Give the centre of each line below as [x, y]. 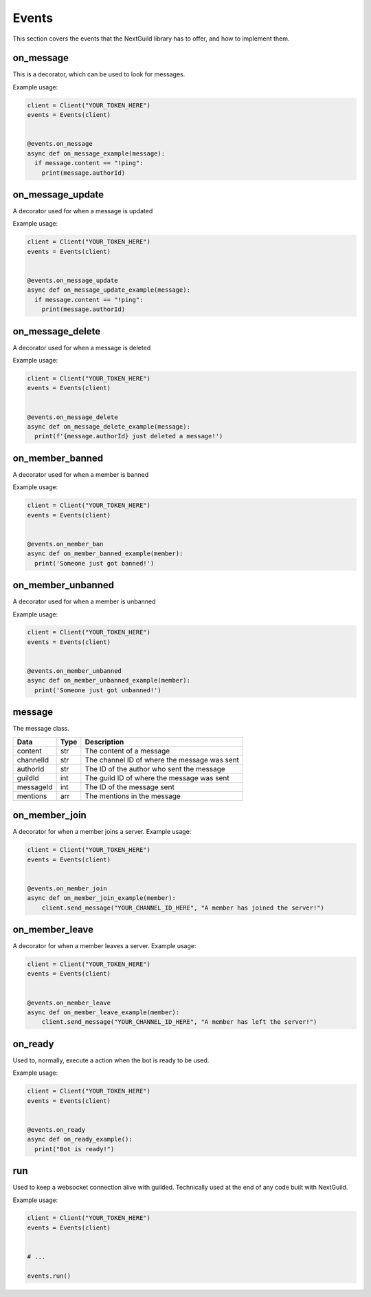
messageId [35, 786]
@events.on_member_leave [69, 1003]
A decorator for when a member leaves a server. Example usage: [104, 946]
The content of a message [127, 751]
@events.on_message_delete [72, 417]
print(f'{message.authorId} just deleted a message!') [129, 436]
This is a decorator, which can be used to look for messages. [99, 74]
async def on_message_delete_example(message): [109, 427]
